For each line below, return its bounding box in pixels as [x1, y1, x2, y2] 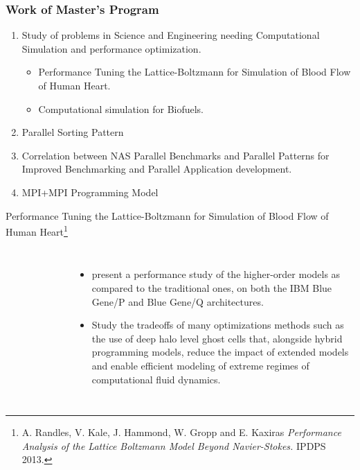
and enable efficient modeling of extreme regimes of [91, 358, 309, 372]
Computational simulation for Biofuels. [38, 101, 204, 116]
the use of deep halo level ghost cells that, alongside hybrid [91, 331, 343, 345]
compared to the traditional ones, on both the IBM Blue [91, 281, 332, 295]
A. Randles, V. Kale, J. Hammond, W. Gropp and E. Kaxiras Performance [21, 425, 341, 439]
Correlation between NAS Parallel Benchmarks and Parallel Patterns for [21, 148, 330, 162]
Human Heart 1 [6, 223, 68, 238]
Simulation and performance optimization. [21, 41, 201, 55]
